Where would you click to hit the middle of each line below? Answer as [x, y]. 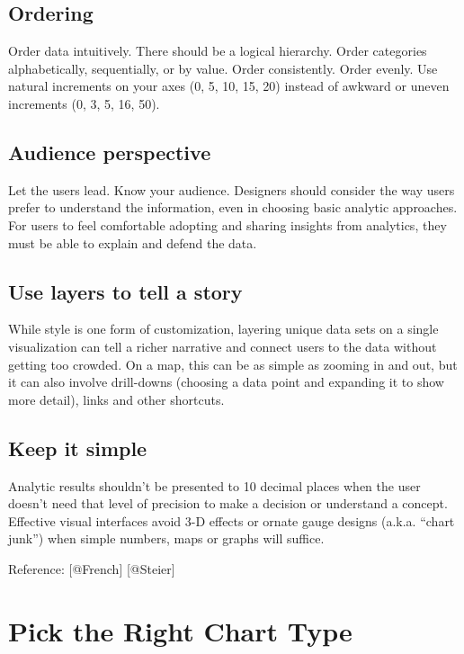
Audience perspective [110, 152]
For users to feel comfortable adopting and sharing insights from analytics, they [228, 224]
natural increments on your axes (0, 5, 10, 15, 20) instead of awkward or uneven [229, 86]
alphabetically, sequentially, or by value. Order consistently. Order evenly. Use [223, 68]
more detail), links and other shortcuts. [116, 399]
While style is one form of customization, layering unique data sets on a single [223, 329]
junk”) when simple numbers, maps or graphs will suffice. [166, 538]
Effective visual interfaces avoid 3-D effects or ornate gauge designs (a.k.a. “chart [232, 520]
